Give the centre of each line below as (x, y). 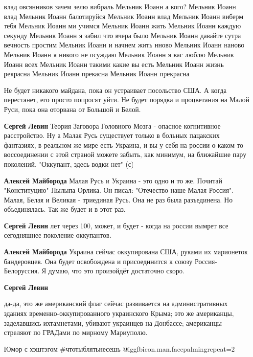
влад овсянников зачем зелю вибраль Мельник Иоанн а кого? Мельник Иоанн (120, 6)
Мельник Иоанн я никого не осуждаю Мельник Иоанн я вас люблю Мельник (119, 54)
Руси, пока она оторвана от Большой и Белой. (72, 109)
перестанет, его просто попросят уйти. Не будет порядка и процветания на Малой (127, 100)
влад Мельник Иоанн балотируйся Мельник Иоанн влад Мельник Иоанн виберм (124, 16)
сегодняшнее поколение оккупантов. (58, 235)
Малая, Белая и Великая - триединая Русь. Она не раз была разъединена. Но (118, 199)
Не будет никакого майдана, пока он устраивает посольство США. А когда (115, 90)
